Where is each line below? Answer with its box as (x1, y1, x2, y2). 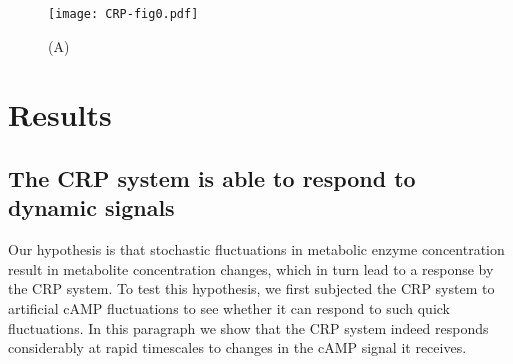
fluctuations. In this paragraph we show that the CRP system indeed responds (8, 317, 489, 338)
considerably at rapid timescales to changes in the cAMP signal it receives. (8, 337, 467, 358)
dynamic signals (8, 192, 175, 223)
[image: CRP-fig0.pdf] (48, 7, 199, 21)
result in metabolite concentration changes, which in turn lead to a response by (8, 258, 494, 279)
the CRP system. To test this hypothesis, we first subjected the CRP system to (8, 278, 495, 299)
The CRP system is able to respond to (8, 163, 416, 194)
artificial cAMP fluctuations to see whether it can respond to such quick (8, 298, 451, 318)
